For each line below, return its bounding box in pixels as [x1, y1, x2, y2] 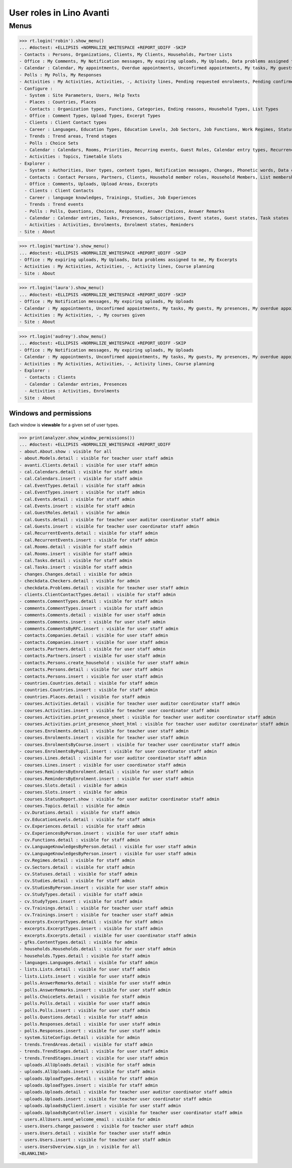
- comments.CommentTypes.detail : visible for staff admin [19, 599, 163, 604]
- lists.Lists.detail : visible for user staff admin [19, 967, 150, 972]
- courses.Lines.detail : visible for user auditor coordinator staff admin [19, 755, 207, 761]
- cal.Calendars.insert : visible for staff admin [19, 476, 143, 482]
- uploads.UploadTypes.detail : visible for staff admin [19, 1075, 158, 1081]
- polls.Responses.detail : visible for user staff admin [19, 1021, 161, 1027]
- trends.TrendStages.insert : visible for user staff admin [19, 1055, 168, 1061]
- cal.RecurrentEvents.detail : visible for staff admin [19, 530, 158, 536]
